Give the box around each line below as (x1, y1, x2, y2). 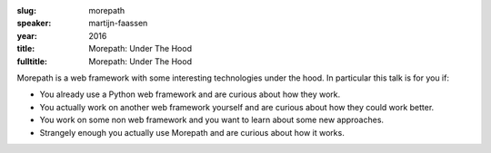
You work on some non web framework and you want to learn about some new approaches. (39, 114, 385, 126)
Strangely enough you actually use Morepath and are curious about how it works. (39, 127, 345, 138)
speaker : (16, 18, 52, 29)
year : (16, 30, 38, 41)
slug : (16, 5, 36, 15)
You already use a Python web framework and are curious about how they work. (39, 89, 341, 100)
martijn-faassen (88, 18, 148, 29)
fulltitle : (16, 55, 47, 67)
